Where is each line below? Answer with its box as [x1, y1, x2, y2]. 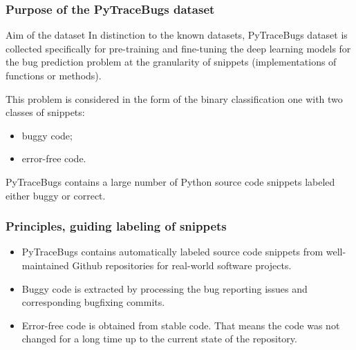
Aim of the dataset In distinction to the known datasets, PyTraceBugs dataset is [6, 28, 348, 42]
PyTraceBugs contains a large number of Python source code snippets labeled [6, 174, 335, 188]
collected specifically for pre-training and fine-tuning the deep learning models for [6, 41, 351, 55]
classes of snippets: [6, 105, 85, 119]
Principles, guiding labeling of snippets [6, 217, 227, 235]
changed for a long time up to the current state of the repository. [21, 331, 297, 346]
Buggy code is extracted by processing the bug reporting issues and [21, 281, 308, 295]
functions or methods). [6, 68, 102, 82]
